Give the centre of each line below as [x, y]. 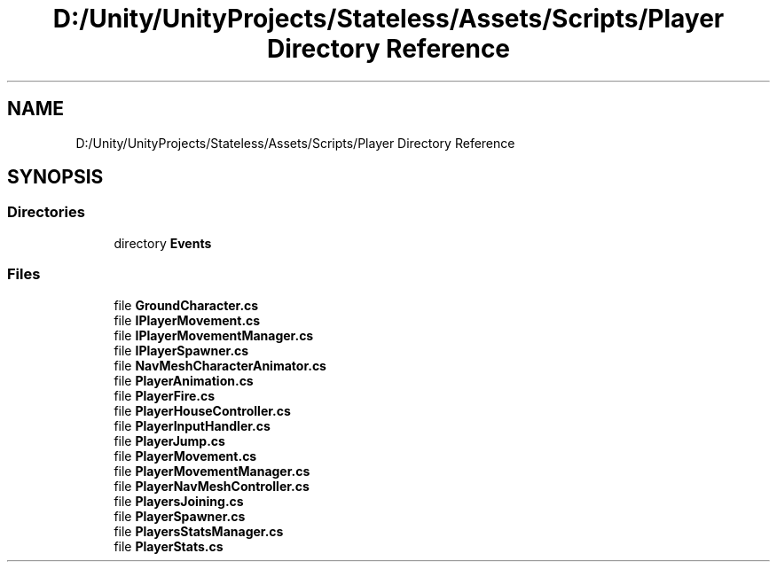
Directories [46, 212]
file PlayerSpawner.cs [180, 516]
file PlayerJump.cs [169, 440]
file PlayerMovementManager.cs [212, 471]
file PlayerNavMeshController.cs [212, 486]
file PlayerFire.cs [165, 395]
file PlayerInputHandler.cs [192, 425]
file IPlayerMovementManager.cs [214, 335]
